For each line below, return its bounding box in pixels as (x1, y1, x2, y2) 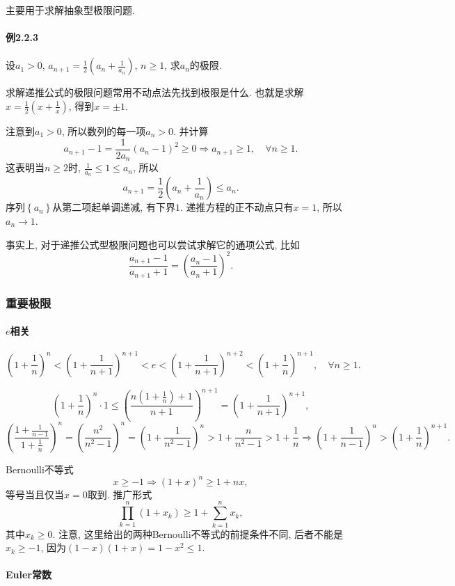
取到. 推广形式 (87, 486, 152, 501)
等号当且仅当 (6, 486, 64, 501)
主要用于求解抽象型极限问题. (6, 3, 135, 17)
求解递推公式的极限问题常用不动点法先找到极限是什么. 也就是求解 (6, 85, 304, 100)
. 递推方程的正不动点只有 (179, 200, 294, 214)
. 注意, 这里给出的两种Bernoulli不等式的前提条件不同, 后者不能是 (52, 526, 344, 541)
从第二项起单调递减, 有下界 (52, 200, 175, 214)
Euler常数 (6, 567, 52, 582)
